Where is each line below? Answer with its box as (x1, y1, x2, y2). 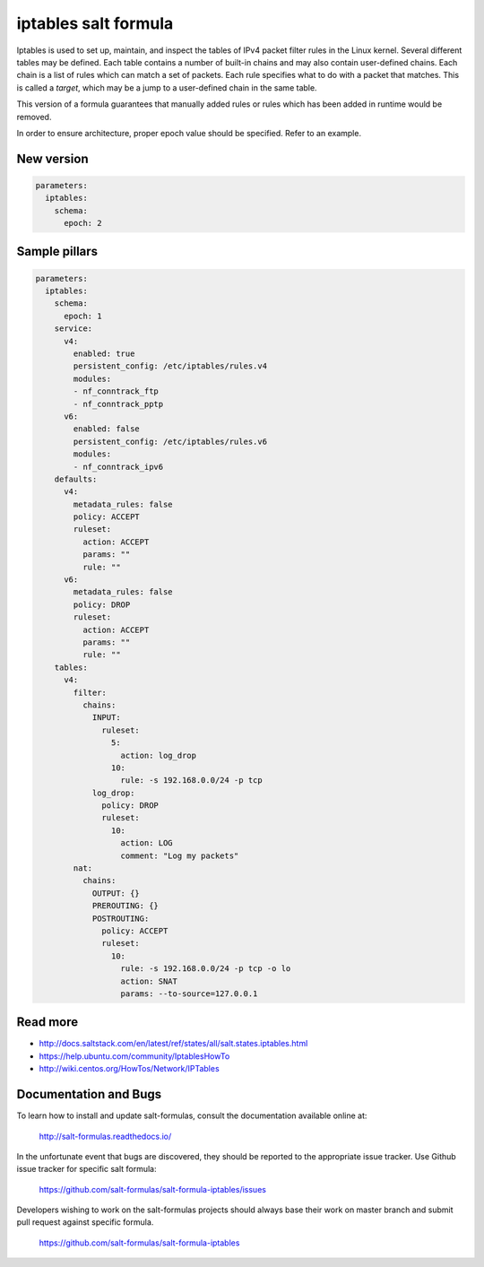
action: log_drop (120, 750, 197, 760)
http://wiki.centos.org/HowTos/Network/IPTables (39, 1063, 220, 1074)
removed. (16, 111, 52, 122)
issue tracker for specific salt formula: (16, 1164, 157, 1175)
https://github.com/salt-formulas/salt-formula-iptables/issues (39, 1184, 266, 1194)
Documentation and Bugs (16, 1087, 161, 1102)
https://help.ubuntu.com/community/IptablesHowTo (39, 1050, 230, 1062)
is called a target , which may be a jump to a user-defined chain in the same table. (16, 82, 317, 93)
